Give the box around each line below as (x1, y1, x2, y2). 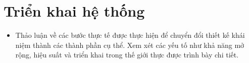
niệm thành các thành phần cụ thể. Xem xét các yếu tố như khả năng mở (15, 39, 244, 50)
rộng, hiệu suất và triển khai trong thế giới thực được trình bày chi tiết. (15, 49, 239, 60)
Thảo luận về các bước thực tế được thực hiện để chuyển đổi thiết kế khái (15, 30, 245, 40)
